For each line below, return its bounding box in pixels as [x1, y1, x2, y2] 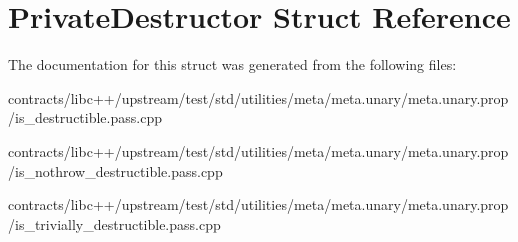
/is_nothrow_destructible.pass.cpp [8, 160, 223, 181]
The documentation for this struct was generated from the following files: [8, 54, 457, 75]
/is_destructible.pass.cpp [8, 107, 162, 128]
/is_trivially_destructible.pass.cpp [8, 213, 221, 234]
